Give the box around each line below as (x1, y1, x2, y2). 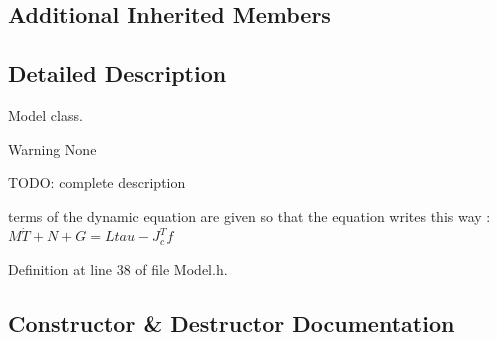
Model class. (8, 104, 83, 125)
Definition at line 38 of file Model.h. (8, 258, 228, 279)
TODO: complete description (8, 172, 186, 193)
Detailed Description (8, 58, 227, 89)
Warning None (8, 138, 97, 159)
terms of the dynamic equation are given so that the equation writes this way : (8, 205, 491, 226)
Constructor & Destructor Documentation (8, 307, 455, 338)
